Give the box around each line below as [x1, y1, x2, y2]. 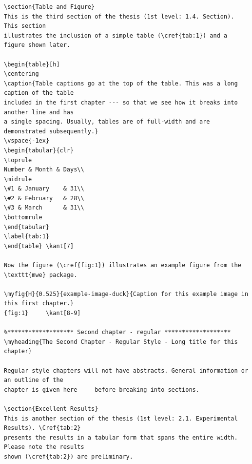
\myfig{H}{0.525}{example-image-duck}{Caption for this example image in [4, 290, 249, 297]
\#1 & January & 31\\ [4, 185, 84, 192]
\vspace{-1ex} [4, 137, 50, 145]
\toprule [4, 156, 32, 164]
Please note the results [4, 443, 84, 451]
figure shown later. [4, 42, 71, 49]
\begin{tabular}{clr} [4, 147, 74, 154]
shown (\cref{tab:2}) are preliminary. [4, 453, 133, 460]
